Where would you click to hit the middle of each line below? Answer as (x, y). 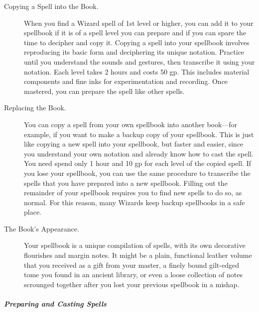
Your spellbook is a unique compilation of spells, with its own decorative (135, 245)
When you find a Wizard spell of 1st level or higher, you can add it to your (139, 23)
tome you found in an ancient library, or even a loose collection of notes (133, 274)
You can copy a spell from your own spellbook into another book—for (131, 124)
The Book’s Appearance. (42, 228)
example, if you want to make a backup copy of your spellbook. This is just (139, 134)
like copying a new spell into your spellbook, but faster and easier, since (134, 144)
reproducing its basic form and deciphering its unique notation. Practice (134, 52)
